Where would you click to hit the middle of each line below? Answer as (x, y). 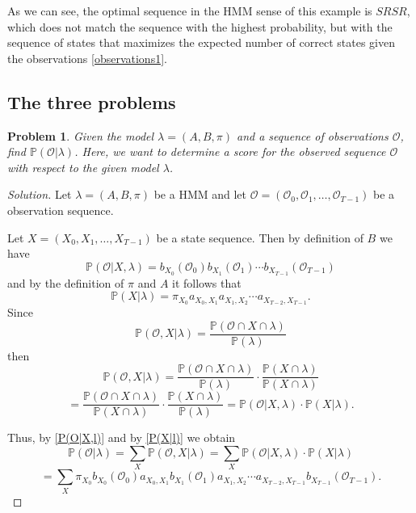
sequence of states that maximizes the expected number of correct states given (201, 42)
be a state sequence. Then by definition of (260, 237)
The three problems (92, 101)
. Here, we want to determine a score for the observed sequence (230, 151)
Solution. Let (40, 194)
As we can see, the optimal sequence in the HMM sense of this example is (190, 11)
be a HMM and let (200, 194)
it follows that (207, 282)
